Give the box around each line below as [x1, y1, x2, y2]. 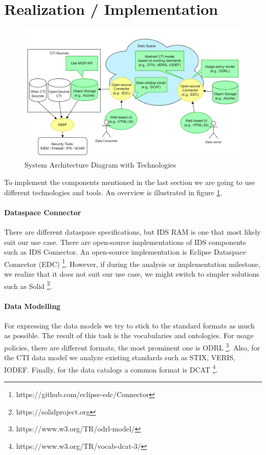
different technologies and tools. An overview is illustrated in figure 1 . [4, 187, 223, 197]
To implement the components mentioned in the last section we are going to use [4, 177, 255, 188]
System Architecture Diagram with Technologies [25, 159, 176, 170]
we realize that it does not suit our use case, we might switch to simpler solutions [4, 268, 259, 279]
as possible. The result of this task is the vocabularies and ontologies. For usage [4, 330, 254, 341]
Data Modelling [4, 300, 61, 311]
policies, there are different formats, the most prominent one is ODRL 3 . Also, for [4, 340, 260, 353]
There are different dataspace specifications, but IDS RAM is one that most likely [4, 226, 261, 237]
